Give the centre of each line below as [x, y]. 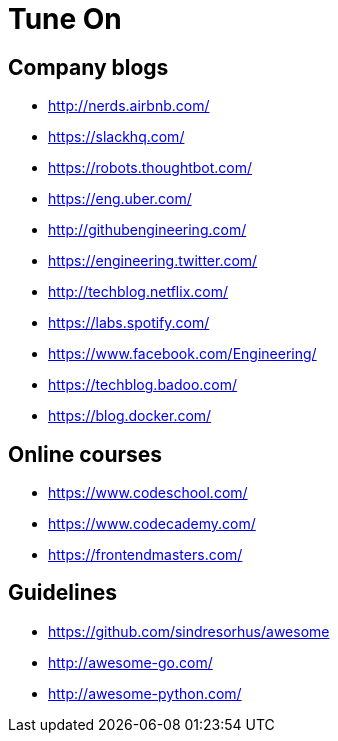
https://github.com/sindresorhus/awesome [189, 631]
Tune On [65, 19]
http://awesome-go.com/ [130, 662]
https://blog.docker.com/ [130, 416]
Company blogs [88, 67]
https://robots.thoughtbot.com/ [150, 168]
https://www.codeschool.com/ [148, 493]
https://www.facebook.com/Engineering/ [182, 354]
